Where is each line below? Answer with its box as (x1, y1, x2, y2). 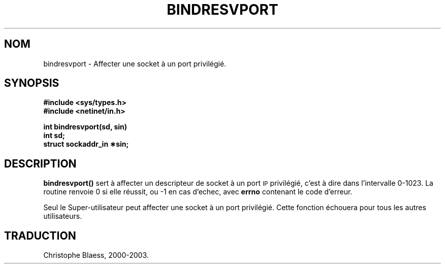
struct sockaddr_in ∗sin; (43, 140, 129, 149)
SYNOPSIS (4, 77, 59, 90)
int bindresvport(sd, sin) (43, 122, 128, 131)
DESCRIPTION (4, 157, 77, 170)
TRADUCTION (4, 229, 76, 242)
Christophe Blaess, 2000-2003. (43, 251, 149, 260)
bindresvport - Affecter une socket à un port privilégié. (43, 59, 227, 68)
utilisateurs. (43, 212, 82, 221)
